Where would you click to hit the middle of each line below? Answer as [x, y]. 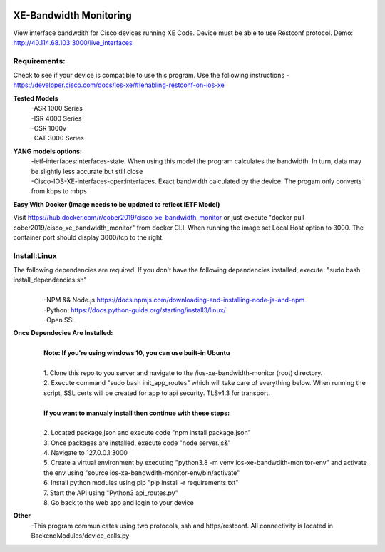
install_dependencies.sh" [50, 280]
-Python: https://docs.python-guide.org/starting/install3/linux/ [135, 310]
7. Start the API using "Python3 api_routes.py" [111, 493]
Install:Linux [35, 255]
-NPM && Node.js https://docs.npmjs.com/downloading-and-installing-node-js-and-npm [174, 300]
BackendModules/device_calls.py [80, 536]
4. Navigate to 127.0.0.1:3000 [86, 453]
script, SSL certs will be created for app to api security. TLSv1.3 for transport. [157, 393]
